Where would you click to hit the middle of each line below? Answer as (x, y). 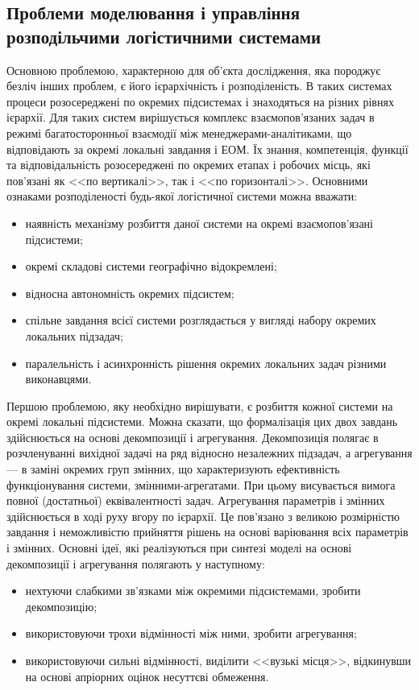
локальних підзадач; (74, 335)
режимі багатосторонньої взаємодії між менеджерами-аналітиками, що (179, 132)
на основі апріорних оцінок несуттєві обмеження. (147, 676)
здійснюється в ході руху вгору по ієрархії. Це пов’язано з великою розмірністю (203, 516)
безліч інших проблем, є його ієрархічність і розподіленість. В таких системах (199, 86)
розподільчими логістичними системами (164, 36)
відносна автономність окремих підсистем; (130, 293)
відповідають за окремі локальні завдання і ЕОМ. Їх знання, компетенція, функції (207, 149)
